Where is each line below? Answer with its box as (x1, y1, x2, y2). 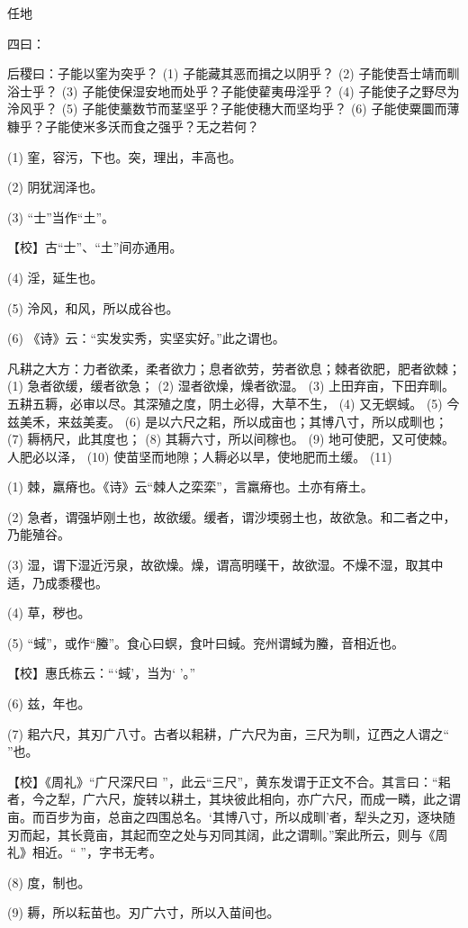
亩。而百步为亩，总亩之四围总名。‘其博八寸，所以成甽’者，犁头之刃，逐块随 (7, 807, 455, 825)
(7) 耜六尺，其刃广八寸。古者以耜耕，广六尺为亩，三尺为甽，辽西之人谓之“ (7, 724, 450, 743)
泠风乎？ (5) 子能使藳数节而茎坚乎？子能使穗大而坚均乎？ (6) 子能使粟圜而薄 (7, 99, 460, 118)
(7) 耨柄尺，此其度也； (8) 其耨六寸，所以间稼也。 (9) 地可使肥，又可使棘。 (7, 429, 454, 448)
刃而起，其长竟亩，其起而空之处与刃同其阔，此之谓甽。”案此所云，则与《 (7, 824, 436, 843)
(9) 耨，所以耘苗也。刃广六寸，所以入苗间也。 (7, 903, 280, 922)
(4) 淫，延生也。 (7, 267, 103, 286)
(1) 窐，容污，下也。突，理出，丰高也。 (7, 147, 242, 166)
